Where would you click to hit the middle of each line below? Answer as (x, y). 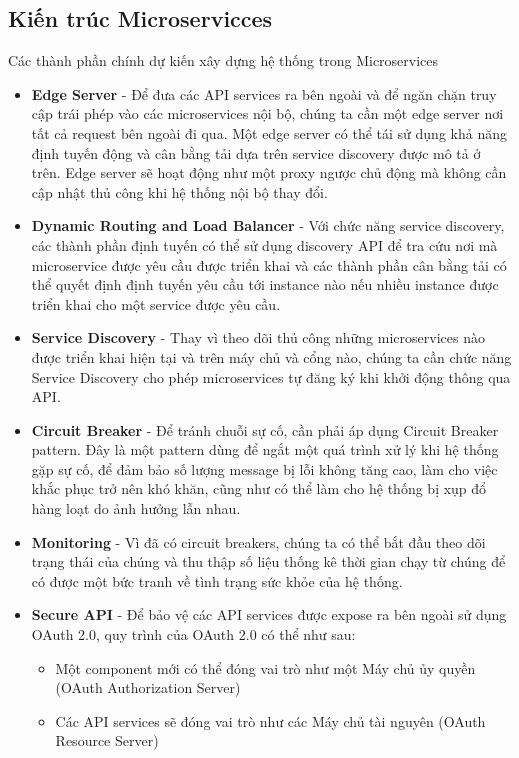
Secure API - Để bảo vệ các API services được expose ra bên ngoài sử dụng (269, 614)
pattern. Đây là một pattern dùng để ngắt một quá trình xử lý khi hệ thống (265, 449)
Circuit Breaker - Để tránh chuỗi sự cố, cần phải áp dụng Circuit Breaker (265, 429)
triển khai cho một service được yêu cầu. (156, 303)
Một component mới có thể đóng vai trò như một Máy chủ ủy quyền (265, 667)
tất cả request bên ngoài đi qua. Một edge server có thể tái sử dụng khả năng (269, 132)
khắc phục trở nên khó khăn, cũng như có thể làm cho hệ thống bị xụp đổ (259, 488)
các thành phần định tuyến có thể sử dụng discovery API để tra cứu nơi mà (264, 244)
